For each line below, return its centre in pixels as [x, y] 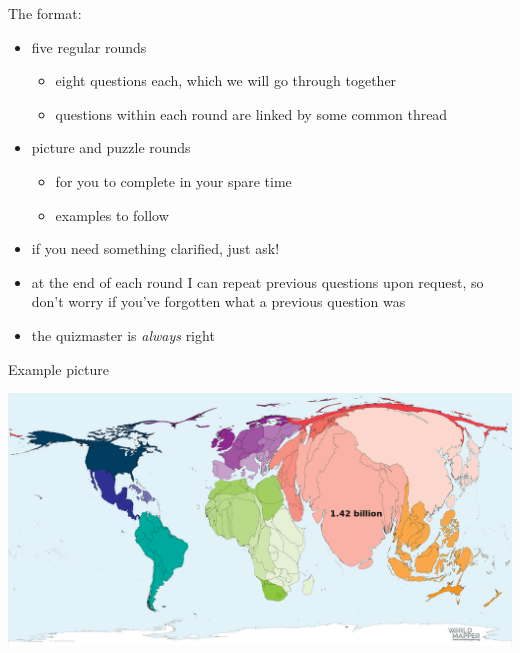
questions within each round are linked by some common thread [251, 113]
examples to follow [112, 214]
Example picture [58, 368]
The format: [45, 13]
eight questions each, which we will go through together [226, 80]
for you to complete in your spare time [173, 180]
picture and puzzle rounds [111, 147]
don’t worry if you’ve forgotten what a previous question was [218, 301]
